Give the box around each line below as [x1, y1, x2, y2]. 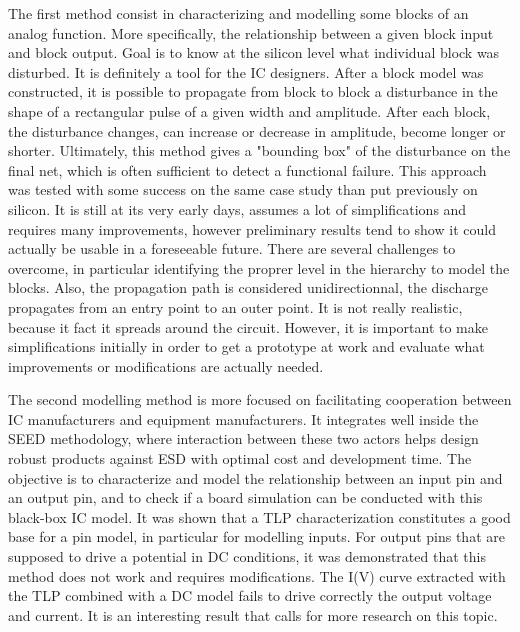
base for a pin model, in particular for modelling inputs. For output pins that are [8, 526, 505, 547]
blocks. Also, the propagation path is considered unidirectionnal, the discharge [8, 277, 489, 298]
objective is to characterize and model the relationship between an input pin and [8, 467, 503, 488]
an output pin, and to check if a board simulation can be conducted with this [8, 487, 483, 508]
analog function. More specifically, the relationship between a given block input [8, 22, 494, 43]
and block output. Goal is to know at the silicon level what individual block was [8, 42, 500, 63]
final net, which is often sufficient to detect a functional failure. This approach [8, 159, 487, 180]
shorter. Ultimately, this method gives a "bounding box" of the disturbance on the [8, 140, 511, 161]
